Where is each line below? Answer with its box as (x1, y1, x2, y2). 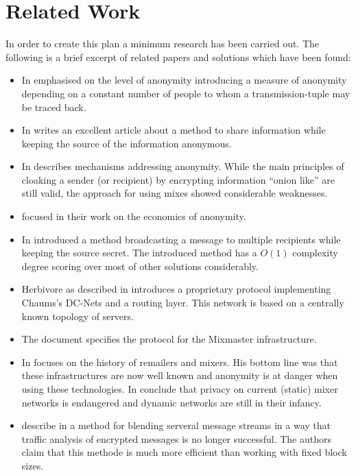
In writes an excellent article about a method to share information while (21, 123, 326, 137)
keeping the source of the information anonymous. (21, 136, 232, 150)
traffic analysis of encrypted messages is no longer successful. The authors (21, 431, 332, 446)
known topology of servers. (21, 308, 134, 323)
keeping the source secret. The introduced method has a (21, 245, 257, 260)
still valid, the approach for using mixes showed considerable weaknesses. (21, 186, 328, 200)
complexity (292, 245, 338, 260)
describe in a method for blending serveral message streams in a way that (21, 418, 331, 433)
